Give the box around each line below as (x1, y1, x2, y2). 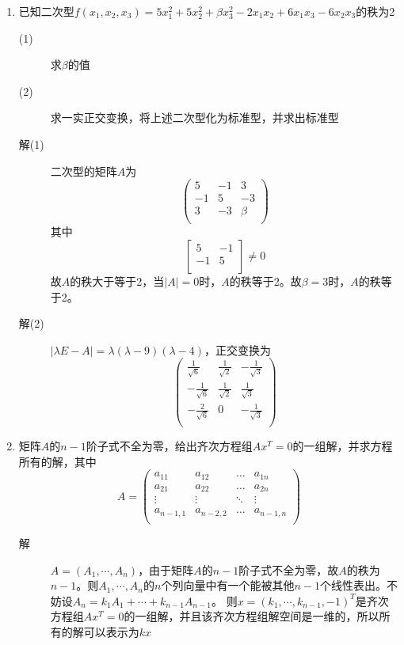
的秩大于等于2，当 (70, 272, 165, 289)
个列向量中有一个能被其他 (161, 577, 295, 594)
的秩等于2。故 (229, 272, 302, 289)
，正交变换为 (204, 341, 272, 358)
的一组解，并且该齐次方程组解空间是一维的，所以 (124, 608, 379, 624)
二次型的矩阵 (50, 162, 117, 179)
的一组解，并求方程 (292, 438, 393, 454)
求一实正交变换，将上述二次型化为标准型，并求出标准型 (50, 109, 339, 126)
